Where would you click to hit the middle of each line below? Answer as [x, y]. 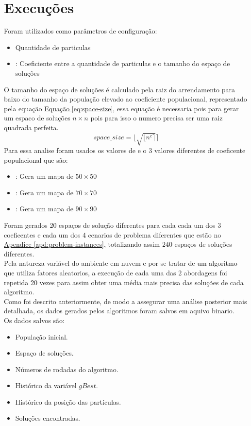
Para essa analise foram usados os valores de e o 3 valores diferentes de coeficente [125, 150]
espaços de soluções [203, 244]
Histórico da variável [46, 385]
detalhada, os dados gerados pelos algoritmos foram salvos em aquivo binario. [119, 311]
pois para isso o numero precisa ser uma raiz [157, 118]
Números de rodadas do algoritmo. [67, 369]
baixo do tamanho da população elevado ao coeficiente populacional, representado [125, 99]
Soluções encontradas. [48, 418]
